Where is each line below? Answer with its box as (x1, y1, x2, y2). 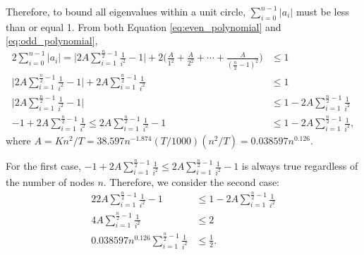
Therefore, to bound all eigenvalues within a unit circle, (6, 4, 246, 18)
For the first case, (6, 158, 81, 173)
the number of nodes (6, 175, 95, 189)
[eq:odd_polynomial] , (6, 33, 98, 48)
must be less (296, 4, 349, 18)
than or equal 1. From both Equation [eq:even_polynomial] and (6, 19, 281, 34)
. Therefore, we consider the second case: (103, 175, 279, 189)
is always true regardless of (241, 158, 358, 173)
